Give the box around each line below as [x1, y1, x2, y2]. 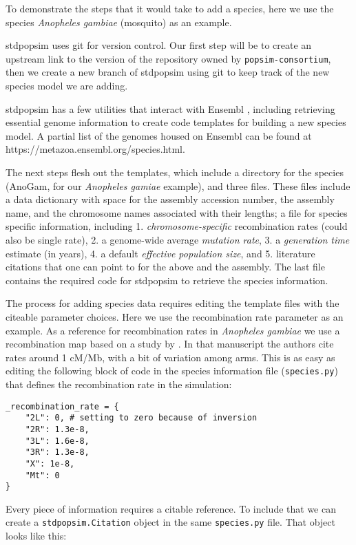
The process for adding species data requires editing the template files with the [6, 296, 339, 310]
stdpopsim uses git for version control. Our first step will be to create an [6, 38, 312, 52]
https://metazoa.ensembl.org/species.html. [6, 142, 185, 156]
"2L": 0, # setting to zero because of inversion [25, 413, 258, 423]
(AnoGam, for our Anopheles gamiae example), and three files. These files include [6, 178, 350, 193]
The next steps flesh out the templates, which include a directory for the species [6, 165, 344, 179]
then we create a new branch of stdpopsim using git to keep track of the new [6, 65, 330, 79]
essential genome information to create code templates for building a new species [6, 115, 346, 129]
